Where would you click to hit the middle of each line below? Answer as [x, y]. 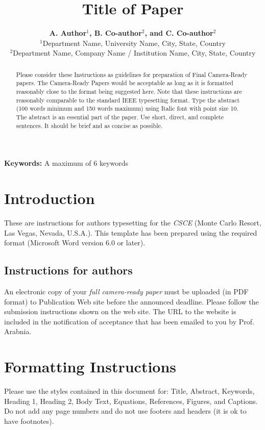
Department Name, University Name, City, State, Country [134, 43]
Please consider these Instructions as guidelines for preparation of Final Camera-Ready [132, 74]
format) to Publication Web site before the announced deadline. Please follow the [131, 301]
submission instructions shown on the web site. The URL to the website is [120, 311]
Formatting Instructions [90, 366]
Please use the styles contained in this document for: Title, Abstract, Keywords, [129, 391]
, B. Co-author [115, 33]
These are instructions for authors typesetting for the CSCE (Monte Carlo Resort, [133, 223]
